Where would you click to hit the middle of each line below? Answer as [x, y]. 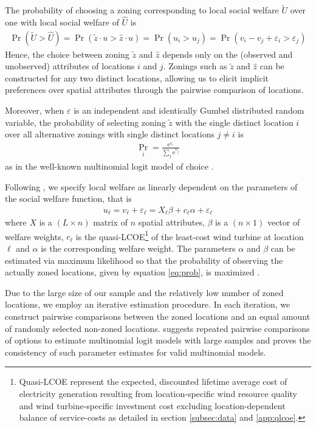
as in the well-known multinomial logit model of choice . [109, 166]
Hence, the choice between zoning [67, 54]
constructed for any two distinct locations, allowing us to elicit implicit [137, 78]
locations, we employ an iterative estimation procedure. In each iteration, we [148, 304]
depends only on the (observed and [228, 54]
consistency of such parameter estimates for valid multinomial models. [136, 352]
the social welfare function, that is [68, 198]
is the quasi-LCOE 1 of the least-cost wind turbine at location [190, 235]
